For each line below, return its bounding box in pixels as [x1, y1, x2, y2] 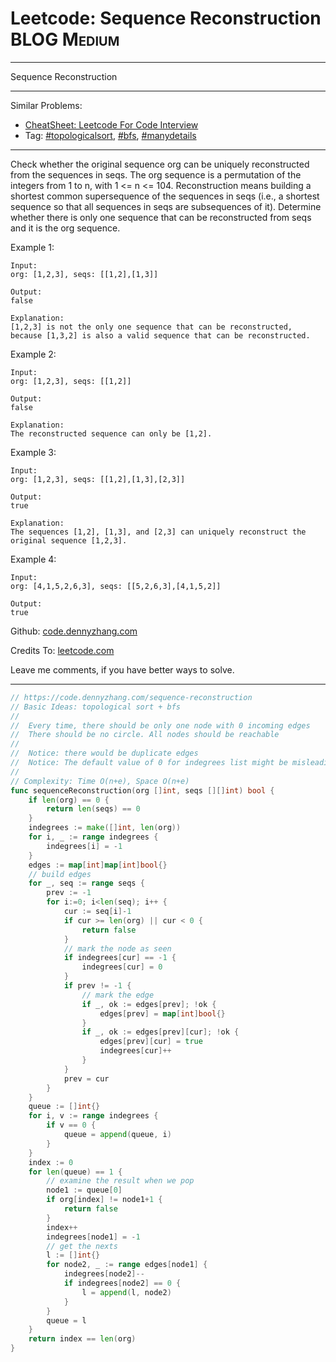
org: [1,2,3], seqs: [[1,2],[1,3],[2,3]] [10, 474, 186, 484]
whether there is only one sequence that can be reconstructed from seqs [10, 211, 312, 223]
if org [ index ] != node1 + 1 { [46, 1195, 163, 1205]
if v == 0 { [46, 1120, 97, 1131]
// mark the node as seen [63, 943, 172, 954]
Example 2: [10, 348, 57, 360]
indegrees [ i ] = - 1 [46, 841, 123, 851]
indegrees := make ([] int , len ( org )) [28, 823, 182, 833]
